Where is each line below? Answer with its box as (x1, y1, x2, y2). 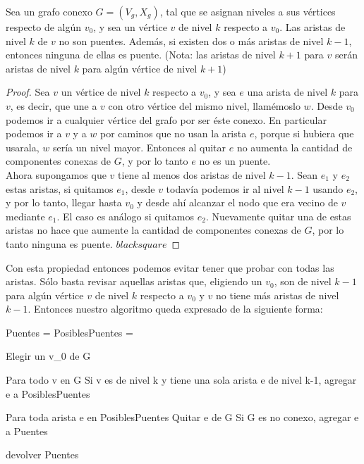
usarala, (6, 139, 40, 154)
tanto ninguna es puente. (6, 236, 113, 251)
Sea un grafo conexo (6, 4, 92, 18)
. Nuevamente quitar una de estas (205, 208, 351, 223)
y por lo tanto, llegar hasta (6, 195, 122, 210)
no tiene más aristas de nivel (216, 287, 339, 302)
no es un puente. (199, 153, 271, 168)
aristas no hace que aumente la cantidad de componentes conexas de (6, 222, 301, 237)
